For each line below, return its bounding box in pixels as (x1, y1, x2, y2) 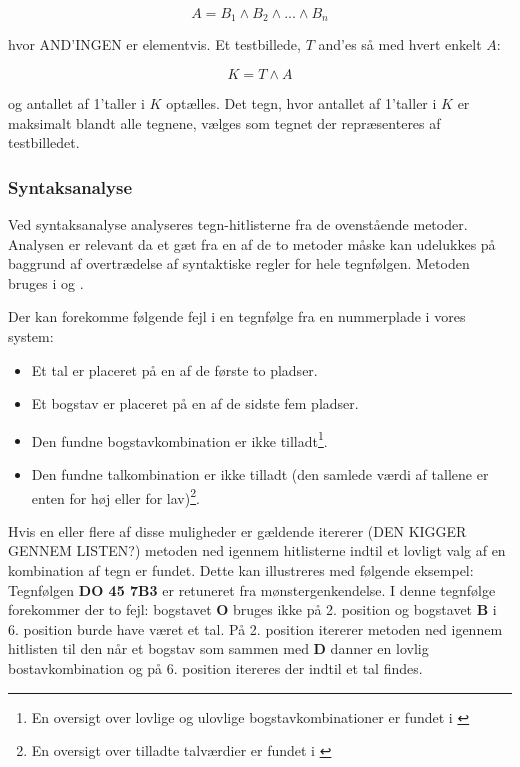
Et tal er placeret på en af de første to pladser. (31, 359, 318, 380)
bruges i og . (8, 272, 84, 293)
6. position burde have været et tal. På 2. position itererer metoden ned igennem (8, 618, 503, 639)
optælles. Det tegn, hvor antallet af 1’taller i (166, 93, 437, 114)
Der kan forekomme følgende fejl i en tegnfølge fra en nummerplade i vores (8, 306, 466, 327)
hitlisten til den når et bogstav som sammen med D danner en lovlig (8, 638, 429, 659)
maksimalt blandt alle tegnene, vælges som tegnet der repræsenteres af (8, 112, 441, 133)
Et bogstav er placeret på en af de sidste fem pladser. (31, 393, 359, 414)
